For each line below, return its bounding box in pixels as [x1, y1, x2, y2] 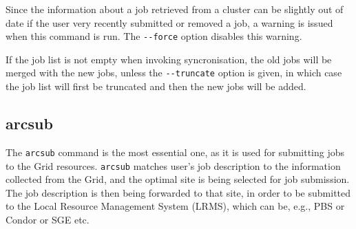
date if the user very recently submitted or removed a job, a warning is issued [6, 15, 333, 30]
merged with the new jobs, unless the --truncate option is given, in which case [6, 65, 342, 80]
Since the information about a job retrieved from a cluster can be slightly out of [6, 2, 344, 16]
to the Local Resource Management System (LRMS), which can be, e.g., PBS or [6, 199, 345, 213]
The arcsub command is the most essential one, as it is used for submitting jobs [6, 144, 345, 159]
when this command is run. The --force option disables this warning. [6, 29, 302, 43]
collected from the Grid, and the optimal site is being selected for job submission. [6, 172, 350, 186]
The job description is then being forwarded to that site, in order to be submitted [6, 185, 351, 199]
